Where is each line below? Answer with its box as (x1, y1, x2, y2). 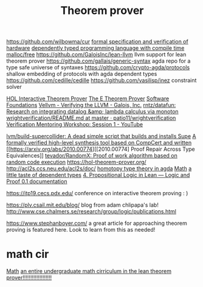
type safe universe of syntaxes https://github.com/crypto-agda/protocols (6, 64, 190, 71)
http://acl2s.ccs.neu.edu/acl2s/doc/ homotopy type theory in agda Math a (6, 165, 192, 172)
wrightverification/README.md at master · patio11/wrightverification (6, 114, 176, 122)
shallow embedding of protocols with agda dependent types (6, 71, 157, 78)
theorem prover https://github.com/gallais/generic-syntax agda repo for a (6, 57, 191, 64)
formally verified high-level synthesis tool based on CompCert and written (6, 139, 192, 147)
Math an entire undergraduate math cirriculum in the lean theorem (6, 268, 172, 275)
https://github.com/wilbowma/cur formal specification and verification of (6, 38, 188, 46)
